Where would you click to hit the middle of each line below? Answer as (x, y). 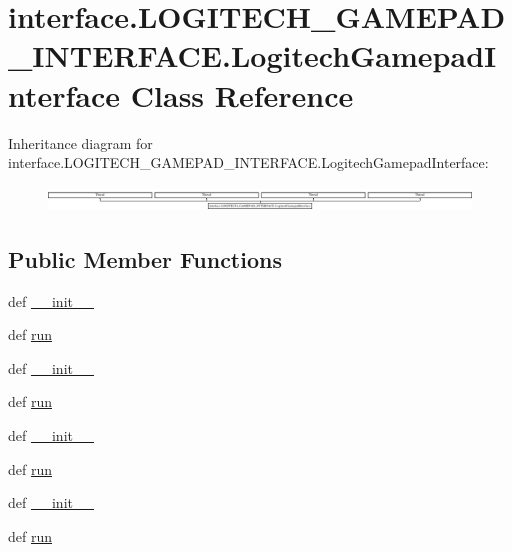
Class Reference (242, 94)
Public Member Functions (145, 258)
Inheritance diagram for (80, 142)
